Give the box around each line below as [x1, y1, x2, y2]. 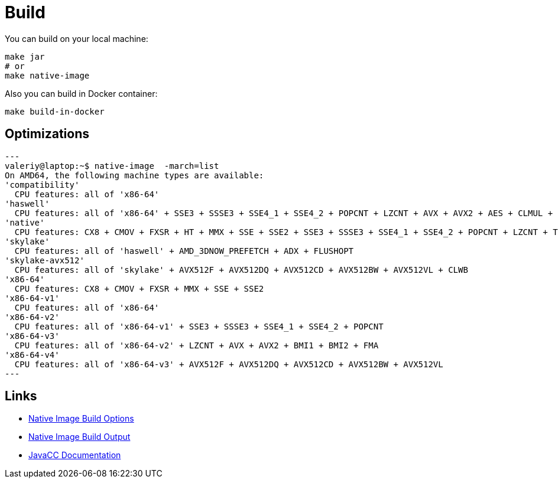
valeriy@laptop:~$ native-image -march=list [5, 161, 219, 171]
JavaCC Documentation [28, 450, 121, 461]
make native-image [5, 70, 90, 80]
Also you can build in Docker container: [5, 88, 158, 99]
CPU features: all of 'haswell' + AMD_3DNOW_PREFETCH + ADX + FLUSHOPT [14, 246, 354, 256]
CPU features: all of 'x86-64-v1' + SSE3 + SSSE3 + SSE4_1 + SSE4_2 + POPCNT [14, 321, 384, 331]
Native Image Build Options [28, 413, 134, 424]
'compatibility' [5, 180, 80, 190]
